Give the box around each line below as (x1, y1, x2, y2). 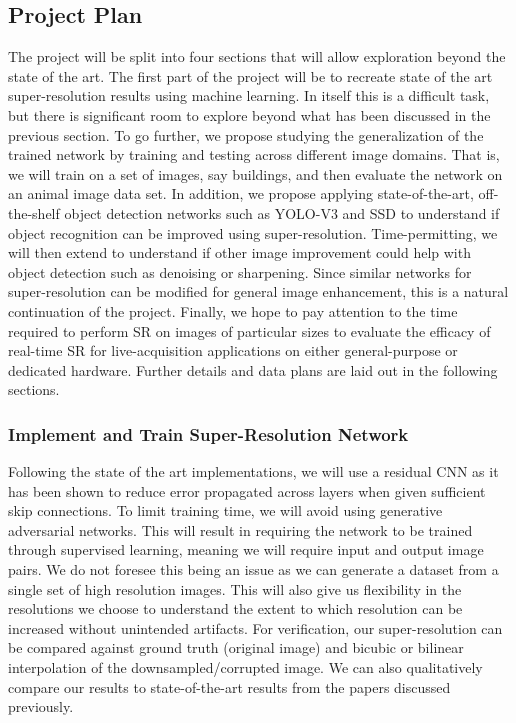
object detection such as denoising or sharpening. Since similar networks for (8, 261, 472, 282)
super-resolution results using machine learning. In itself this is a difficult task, (8, 85, 490, 106)
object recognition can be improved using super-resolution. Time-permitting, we (8, 222, 498, 243)
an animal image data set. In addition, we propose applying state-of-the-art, (8, 183, 474, 204)
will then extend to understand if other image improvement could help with (8, 242, 471, 263)
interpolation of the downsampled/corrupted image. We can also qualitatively (8, 657, 483, 678)
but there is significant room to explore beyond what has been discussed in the (8, 104, 491, 125)
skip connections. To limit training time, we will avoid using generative (8, 500, 443, 521)
